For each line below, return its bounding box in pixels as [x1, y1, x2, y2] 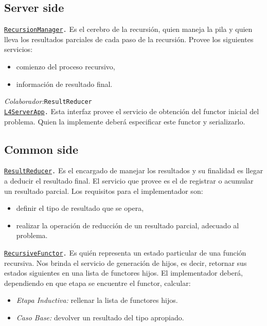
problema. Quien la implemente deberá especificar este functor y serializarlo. [4, 116, 245, 126]
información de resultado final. [16, 78, 113, 89]
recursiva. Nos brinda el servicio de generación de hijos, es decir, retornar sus [4, 257, 247, 268]
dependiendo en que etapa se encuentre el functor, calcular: [4, 277, 191, 288]
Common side [4, 141, 79, 157]
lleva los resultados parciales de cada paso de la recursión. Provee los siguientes [4, 33, 254, 44]
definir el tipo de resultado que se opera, [16, 203, 144, 213]
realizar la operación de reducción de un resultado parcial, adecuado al [16, 220, 239, 230]
